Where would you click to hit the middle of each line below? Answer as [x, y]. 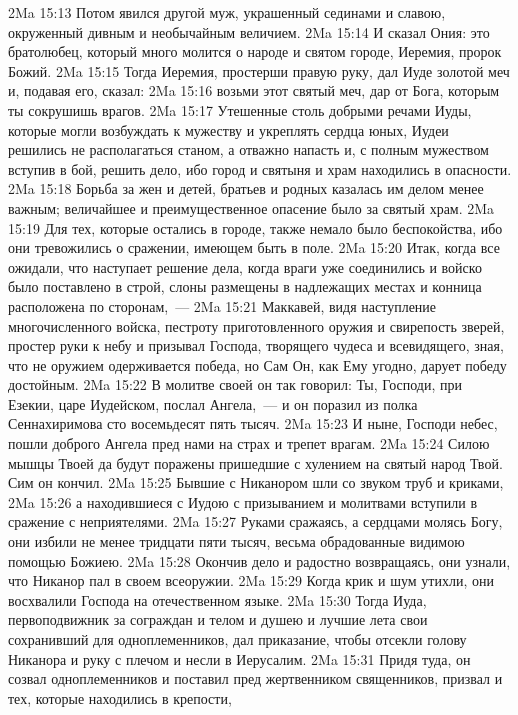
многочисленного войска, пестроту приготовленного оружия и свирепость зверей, [256, 325]
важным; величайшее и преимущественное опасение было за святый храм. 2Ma [251, 207]
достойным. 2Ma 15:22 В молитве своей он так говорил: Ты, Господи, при [235, 384]
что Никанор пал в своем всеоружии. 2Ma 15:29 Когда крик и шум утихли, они [251, 580]
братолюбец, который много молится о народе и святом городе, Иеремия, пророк [255, 51]
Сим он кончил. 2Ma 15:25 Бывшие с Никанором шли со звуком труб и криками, [256, 482]
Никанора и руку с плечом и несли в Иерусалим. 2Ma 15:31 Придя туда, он [239, 658]
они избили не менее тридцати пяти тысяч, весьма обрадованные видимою [236, 541]
